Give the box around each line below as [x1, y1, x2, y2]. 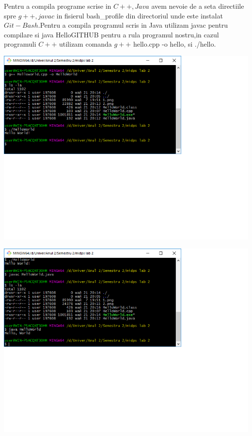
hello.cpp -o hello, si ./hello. [133, 39, 216, 49]
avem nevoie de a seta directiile [151, 1, 244, 11]
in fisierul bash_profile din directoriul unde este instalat [56, 10, 223, 20]
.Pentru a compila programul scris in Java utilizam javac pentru [38, 20, 228, 30]
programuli [4, 39, 36, 49]
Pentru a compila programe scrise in [4, 1, 111, 11]
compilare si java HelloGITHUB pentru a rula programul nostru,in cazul [4, 29, 219, 39]
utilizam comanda [59, 39, 112, 49]
